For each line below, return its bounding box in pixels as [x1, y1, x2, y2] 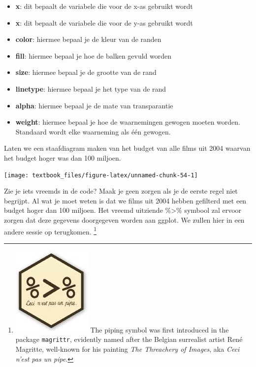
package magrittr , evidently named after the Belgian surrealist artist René [15, 334, 243, 344]
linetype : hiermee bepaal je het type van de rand [15, 83, 166, 94]
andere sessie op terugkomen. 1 [4, 225, 97, 236]
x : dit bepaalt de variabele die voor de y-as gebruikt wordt [15, 17, 193, 28]
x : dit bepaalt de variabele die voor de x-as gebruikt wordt [15, 1, 193, 11]
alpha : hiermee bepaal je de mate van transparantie [15, 100, 173, 110]
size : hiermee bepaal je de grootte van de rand [15, 67, 157, 77]
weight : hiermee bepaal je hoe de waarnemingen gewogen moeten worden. [15, 117, 240, 127]
